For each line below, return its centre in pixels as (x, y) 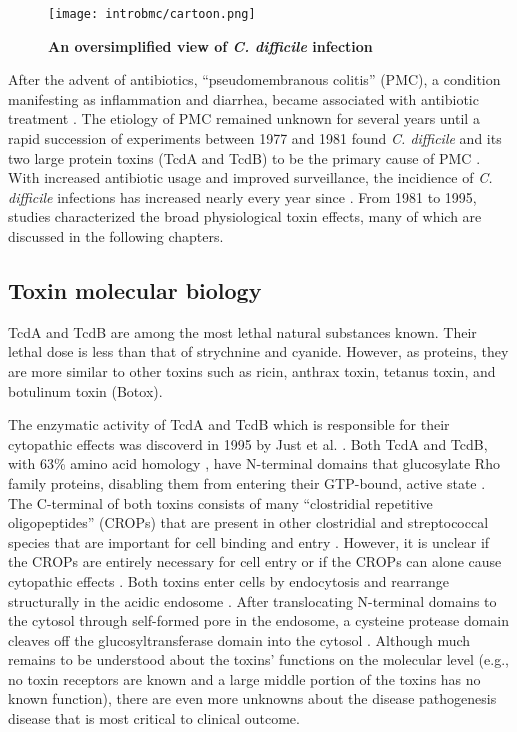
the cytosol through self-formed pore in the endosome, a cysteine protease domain (259, 620)
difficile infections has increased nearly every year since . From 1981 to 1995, (242, 196)
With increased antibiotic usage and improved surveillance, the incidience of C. (250, 177)
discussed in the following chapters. (116, 236)
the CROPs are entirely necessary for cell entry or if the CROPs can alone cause (255, 561)
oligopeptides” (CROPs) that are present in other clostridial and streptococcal (248, 522)
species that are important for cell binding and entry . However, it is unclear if (249, 541)
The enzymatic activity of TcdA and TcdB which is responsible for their (229, 424)
